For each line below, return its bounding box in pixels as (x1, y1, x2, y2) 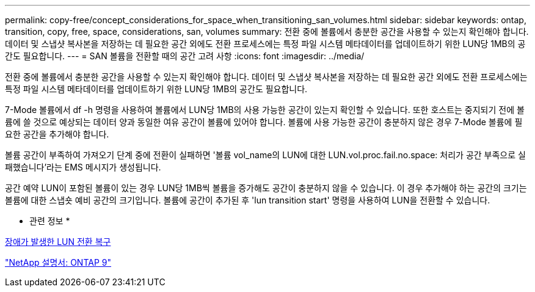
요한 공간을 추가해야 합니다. (5, 129, 109, 139)
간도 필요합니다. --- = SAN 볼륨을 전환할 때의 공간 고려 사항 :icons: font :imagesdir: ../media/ (5, 51, 365, 61)
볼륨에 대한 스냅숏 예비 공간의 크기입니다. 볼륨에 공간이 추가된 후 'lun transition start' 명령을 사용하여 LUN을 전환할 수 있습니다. (5, 195, 490, 205)
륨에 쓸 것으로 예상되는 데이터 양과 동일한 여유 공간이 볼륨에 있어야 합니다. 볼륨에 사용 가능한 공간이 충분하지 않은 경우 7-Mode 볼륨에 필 (5, 117, 523, 127)
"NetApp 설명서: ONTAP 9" (5, 257, 112, 268)
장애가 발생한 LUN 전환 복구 (5, 236, 111, 247)
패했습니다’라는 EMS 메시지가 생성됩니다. (5, 162, 161, 172)
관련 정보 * (29, 216, 70, 226)
